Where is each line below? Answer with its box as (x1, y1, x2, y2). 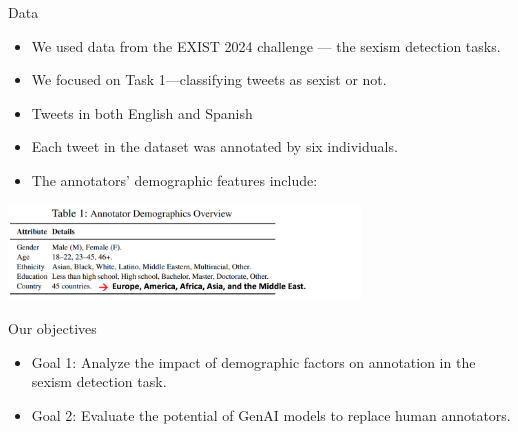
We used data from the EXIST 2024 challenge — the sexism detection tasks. (31, 35, 501, 56)
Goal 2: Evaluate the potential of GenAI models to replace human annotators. (31, 404, 511, 425)
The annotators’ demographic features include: (31, 169, 318, 190)
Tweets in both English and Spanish (31, 102, 253, 123)
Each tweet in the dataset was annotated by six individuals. (31, 136, 398, 157)
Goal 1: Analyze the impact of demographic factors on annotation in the (31, 351, 476, 372)
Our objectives (8, 317, 97, 338)
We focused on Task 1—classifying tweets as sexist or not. (31, 69, 387, 90)
